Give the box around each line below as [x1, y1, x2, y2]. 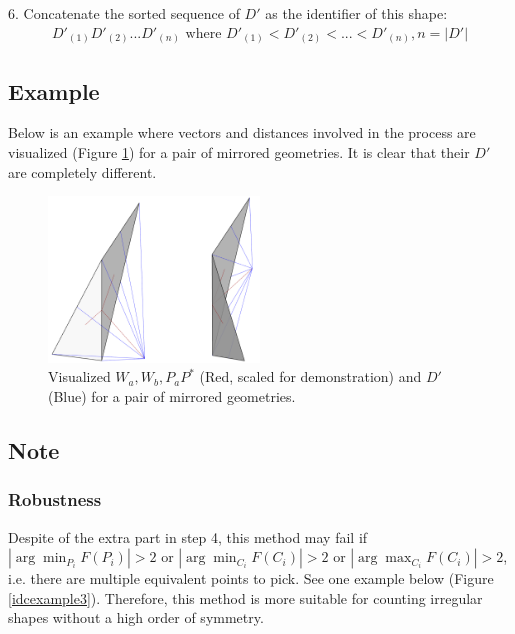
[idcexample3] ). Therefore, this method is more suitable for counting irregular [8, 587, 483, 608]
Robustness [8, 487, 102, 512]
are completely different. [8, 161, 157, 182]
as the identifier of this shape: [265, 3, 448, 23]
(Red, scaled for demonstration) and [199, 366, 422, 387]
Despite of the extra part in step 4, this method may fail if [8, 526, 368, 547]
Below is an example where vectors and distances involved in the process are [8, 122, 476, 143]
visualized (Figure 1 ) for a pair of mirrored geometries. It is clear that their [8, 141, 470, 162]
